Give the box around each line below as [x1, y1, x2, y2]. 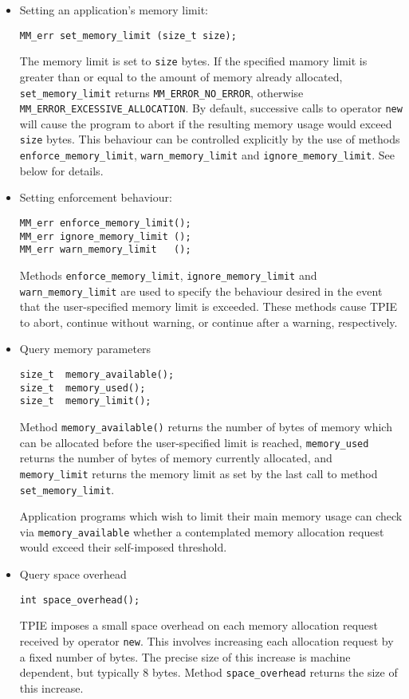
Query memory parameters [19, 340, 151, 357]
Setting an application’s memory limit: [19, 2, 208, 18]
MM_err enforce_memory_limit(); [19, 217, 191, 229]
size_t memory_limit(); [19, 395, 151, 407]
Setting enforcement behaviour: [19, 189, 172, 206]
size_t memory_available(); [19, 368, 175, 380]
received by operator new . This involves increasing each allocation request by [19, 632, 394, 649]
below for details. [19, 162, 104, 179]
